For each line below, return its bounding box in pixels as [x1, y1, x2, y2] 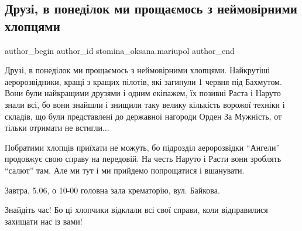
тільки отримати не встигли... [5, 121, 109, 134]
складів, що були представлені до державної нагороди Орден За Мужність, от [5, 110, 282, 122]
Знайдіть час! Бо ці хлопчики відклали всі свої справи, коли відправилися [5, 203, 268, 216]
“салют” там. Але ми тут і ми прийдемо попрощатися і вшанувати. [5, 164, 245, 176]
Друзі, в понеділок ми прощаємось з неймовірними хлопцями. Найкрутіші [5, 64, 270, 76]
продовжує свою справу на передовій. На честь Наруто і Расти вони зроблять [5, 152, 282, 165]
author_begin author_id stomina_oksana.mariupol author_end [5, 44, 235, 56]
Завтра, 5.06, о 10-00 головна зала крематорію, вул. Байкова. [5, 184, 220, 196]
